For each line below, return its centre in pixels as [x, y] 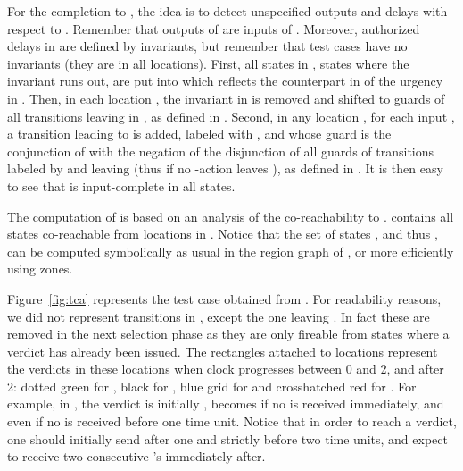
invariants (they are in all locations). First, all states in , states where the [208, 63]
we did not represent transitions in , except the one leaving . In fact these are [219, 316]
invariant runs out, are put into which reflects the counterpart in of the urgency [225, 81]
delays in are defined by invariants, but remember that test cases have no [207, 46]
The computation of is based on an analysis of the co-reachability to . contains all [231, 216]
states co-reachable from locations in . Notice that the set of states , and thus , [223, 234]
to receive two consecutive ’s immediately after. [136, 456]
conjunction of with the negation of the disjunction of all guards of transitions [221, 151]
